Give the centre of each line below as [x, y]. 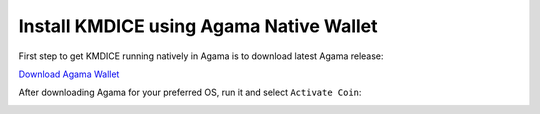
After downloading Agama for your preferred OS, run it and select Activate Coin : [190, 92]
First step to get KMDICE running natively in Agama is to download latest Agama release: [201, 56]
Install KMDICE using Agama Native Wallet [198, 26]
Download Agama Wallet [69, 74]
